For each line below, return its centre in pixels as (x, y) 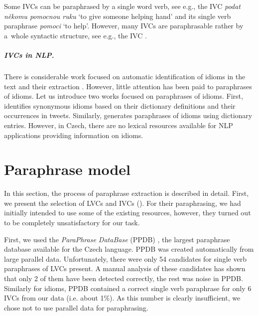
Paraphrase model (67, 169)
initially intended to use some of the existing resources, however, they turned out (128, 213)
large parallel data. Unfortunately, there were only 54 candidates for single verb (125, 258)
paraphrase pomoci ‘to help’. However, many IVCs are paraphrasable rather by (124, 26)
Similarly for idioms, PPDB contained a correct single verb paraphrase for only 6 (128, 288)
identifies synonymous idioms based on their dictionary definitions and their (120, 105)
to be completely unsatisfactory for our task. (72, 222)
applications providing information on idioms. (74, 135)
